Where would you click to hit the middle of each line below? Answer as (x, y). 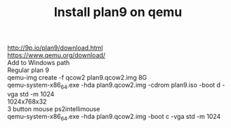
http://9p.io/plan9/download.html (55, 48)
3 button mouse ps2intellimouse (54, 108)
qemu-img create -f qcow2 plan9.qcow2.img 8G (77, 78)
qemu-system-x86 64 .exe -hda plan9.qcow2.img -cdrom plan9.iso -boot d (114, 86)
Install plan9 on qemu (118, 12)
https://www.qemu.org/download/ (57, 55)
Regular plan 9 (28, 70)
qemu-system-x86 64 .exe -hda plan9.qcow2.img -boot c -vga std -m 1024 (114, 117)
